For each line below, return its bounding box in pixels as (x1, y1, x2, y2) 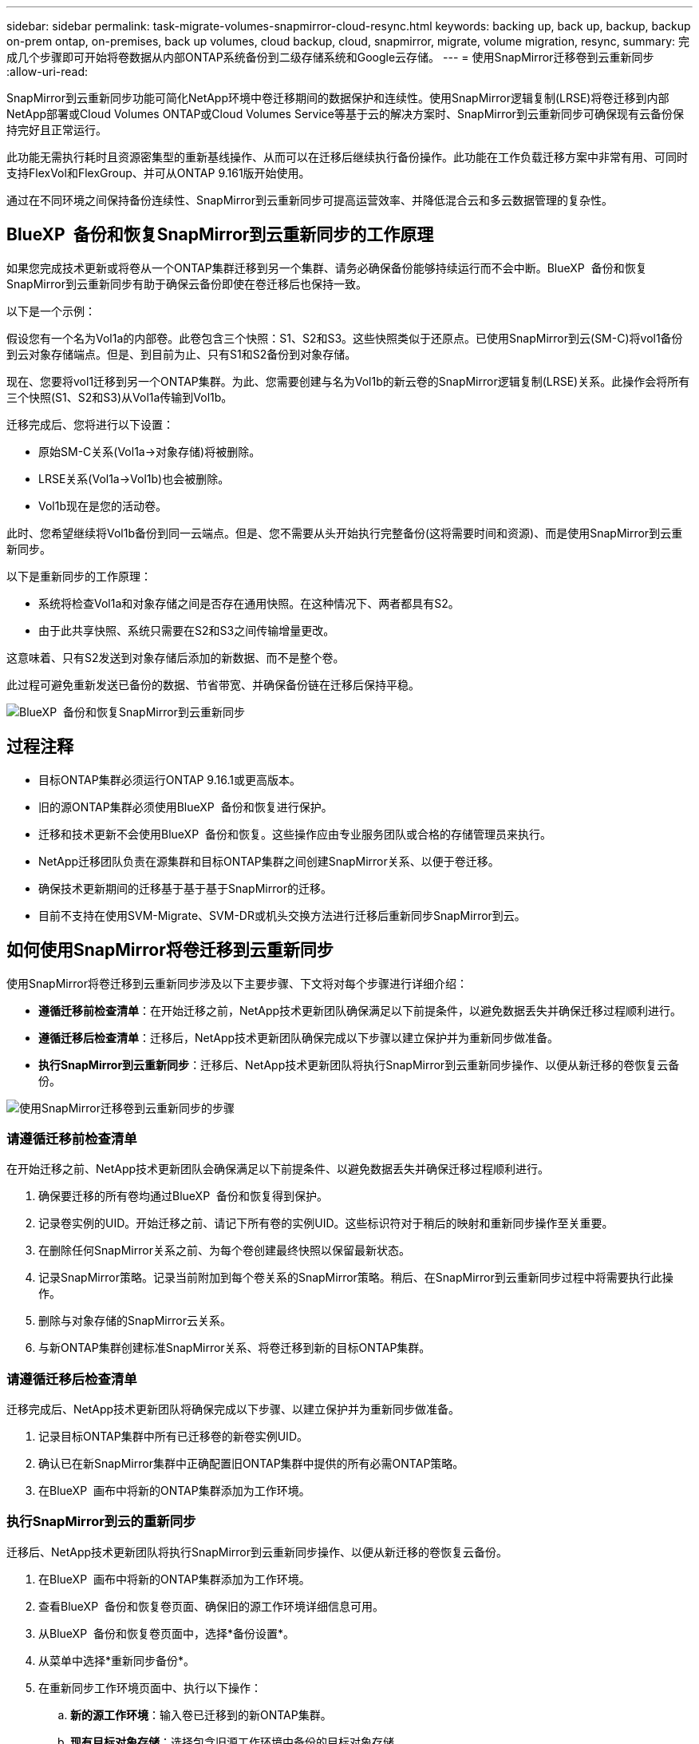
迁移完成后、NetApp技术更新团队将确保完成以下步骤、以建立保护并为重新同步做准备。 (6, 1402, 460, 1417)
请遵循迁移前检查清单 (6, 1130, 137, 1147)
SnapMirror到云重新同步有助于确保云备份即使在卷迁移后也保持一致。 (6, 276, 367, 291)
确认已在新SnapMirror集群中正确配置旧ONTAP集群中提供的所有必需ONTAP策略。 (38, 1457, 464, 1471)
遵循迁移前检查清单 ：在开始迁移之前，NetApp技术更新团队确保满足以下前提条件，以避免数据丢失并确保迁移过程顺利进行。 (38, 1003, 682, 1017)
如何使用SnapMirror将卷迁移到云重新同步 (6, 940, 334, 961)
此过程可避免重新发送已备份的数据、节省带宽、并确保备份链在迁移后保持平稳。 (6, 677, 420, 692)
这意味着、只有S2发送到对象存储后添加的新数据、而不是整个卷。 (6, 650, 345, 664)
